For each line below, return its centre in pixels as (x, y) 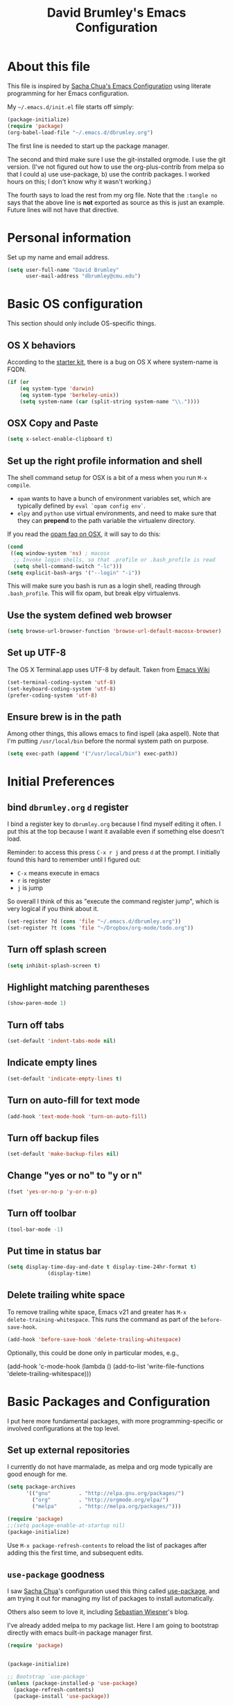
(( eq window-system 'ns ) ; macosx (60, 553)
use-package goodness (56, 1574)
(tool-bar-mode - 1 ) (35, 1229)
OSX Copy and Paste (53, 423)
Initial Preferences (61, 782)
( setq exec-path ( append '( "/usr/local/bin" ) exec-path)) (93, 754)
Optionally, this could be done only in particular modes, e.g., (93, 1352)
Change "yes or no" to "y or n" (75, 1175)
